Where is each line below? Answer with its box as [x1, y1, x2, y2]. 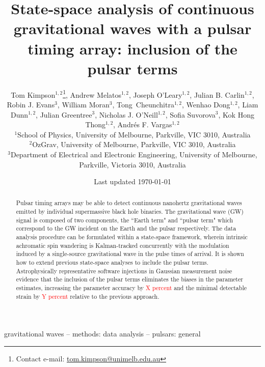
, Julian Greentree [36, 109, 92, 120]
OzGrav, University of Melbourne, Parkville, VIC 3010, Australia [32, 139, 236, 150]
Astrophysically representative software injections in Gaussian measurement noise [16, 266, 232, 275]
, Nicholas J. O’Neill [95, 109, 158, 120]
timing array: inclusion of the [28, 38, 237, 59]
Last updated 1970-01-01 [94, 176, 171, 187]
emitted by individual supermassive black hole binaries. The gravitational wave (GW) [16, 207, 244, 216]
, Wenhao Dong [181, 99, 230, 109]
